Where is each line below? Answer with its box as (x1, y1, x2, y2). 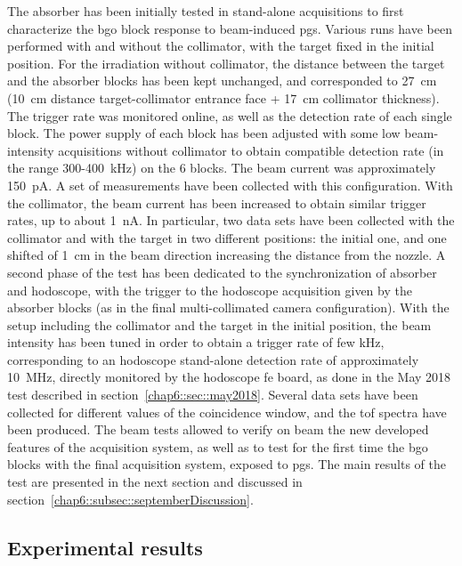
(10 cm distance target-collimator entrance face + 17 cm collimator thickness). (7, 88, 440, 107)
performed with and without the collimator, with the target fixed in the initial (7, 36, 434, 55)
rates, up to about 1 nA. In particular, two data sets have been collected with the (7, 211, 455, 230)
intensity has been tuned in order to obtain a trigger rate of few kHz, (7, 333, 385, 352)
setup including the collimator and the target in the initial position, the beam (7, 315, 432, 334)
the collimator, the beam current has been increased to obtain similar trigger (7, 193, 426, 212)
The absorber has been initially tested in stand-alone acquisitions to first (7, 2, 404, 20)
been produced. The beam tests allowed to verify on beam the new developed (7, 420, 429, 439)
